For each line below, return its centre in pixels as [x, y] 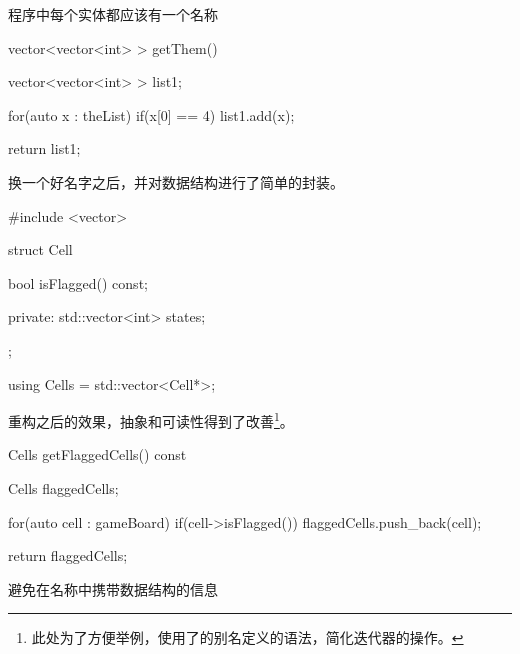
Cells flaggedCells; [63, 487]
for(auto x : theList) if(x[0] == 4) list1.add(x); [151, 114]
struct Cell [40, 249]
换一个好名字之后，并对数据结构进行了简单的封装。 [176, 181]
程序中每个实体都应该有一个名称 [113, 14]
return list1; [44, 148]
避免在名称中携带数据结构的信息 [113, 588]
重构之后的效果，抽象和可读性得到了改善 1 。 [151, 419]
